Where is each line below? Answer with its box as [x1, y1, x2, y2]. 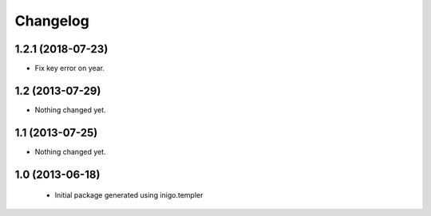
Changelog [14, 12, 89, 29]
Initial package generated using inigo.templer [54, 190, 204, 200]
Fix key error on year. [34, 64, 105, 73]
